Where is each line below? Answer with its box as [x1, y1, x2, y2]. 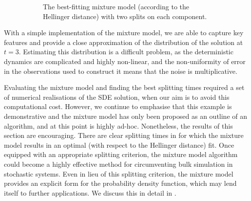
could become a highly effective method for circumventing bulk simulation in [4, 158, 233, 169]
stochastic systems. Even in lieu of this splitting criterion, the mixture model [4, 168, 233, 179]
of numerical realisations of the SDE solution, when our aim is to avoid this [4, 91, 230, 102]
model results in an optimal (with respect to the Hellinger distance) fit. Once [4, 139, 234, 150]
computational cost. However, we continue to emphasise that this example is [4, 101, 232, 112]
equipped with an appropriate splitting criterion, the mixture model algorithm [4, 149, 238, 159]
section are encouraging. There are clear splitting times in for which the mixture [4, 130, 244, 140]
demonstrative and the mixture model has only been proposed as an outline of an [4, 111, 247, 121]
